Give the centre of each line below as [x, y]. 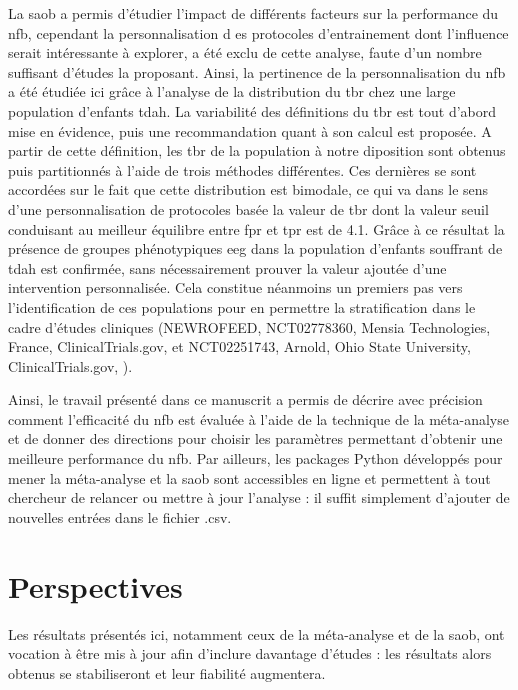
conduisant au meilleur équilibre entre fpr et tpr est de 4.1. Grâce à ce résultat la [256, 228]
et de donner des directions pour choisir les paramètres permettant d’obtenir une [255, 438]
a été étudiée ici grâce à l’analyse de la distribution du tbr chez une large [232, 91]
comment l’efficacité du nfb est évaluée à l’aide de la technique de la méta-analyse [258, 418]
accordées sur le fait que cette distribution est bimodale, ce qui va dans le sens [248, 189]
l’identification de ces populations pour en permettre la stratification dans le [242, 306]
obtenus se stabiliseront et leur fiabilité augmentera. [167, 672]
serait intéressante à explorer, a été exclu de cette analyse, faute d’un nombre [245, 52]
